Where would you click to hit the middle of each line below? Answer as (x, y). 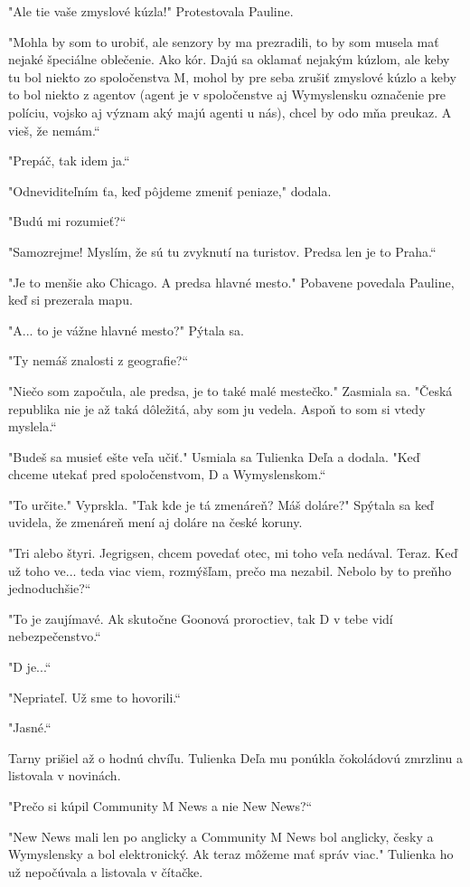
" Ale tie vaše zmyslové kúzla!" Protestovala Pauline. (151, 11)
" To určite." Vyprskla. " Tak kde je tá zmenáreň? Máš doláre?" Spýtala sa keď (221, 504)
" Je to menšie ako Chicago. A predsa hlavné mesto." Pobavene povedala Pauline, (231, 282)
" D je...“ (30, 667)
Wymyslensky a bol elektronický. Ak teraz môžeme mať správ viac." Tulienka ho (231, 854)
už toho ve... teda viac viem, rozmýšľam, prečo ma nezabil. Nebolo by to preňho (230, 570)
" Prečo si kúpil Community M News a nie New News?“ (160, 806)
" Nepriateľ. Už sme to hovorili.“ (94, 697)
